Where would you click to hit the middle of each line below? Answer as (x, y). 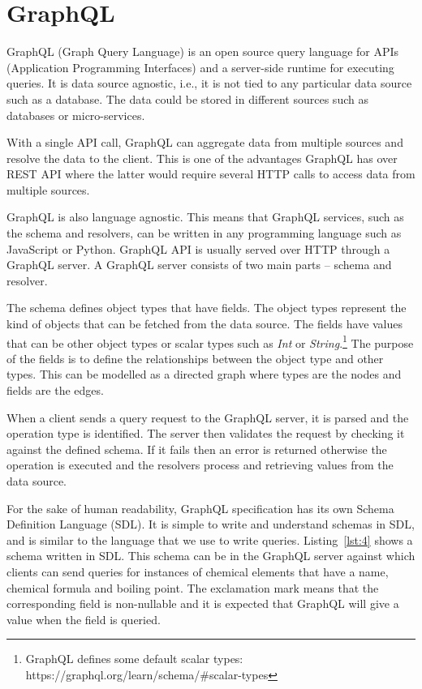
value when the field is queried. (84, 619)
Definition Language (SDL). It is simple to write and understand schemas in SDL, (211, 524)
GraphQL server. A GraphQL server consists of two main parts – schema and (199, 265)
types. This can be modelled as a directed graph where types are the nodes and (204, 374)
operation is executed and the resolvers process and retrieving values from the (200, 465)
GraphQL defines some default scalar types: (134, 659)
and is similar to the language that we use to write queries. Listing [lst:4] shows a (210, 539)
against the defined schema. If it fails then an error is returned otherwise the (197, 449)
